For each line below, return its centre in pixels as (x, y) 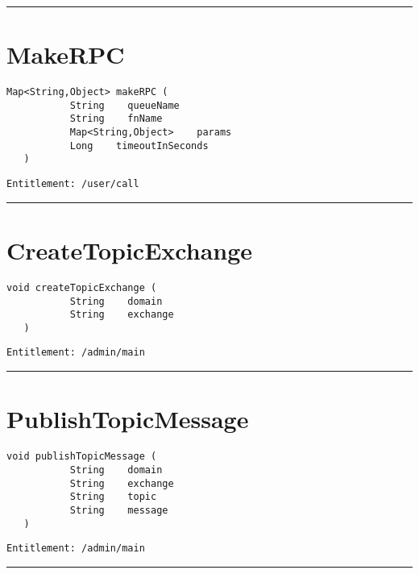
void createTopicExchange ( (82, 287)
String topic (113, 497)
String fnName (116, 119)
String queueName (124, 105)
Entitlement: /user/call (73, 184)
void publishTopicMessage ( (82, 457)
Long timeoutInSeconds (139, 146)
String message (119, 510)
